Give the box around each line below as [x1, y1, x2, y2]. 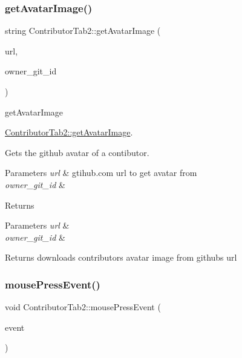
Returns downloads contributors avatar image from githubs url [5, 251, 237, 264]
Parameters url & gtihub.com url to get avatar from [5, 166, 197, 179]
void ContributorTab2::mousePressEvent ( [5, 301, 161, 313]
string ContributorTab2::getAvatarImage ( [5, 24, 161, 37]
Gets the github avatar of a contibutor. [5, 146, 149, 158]
